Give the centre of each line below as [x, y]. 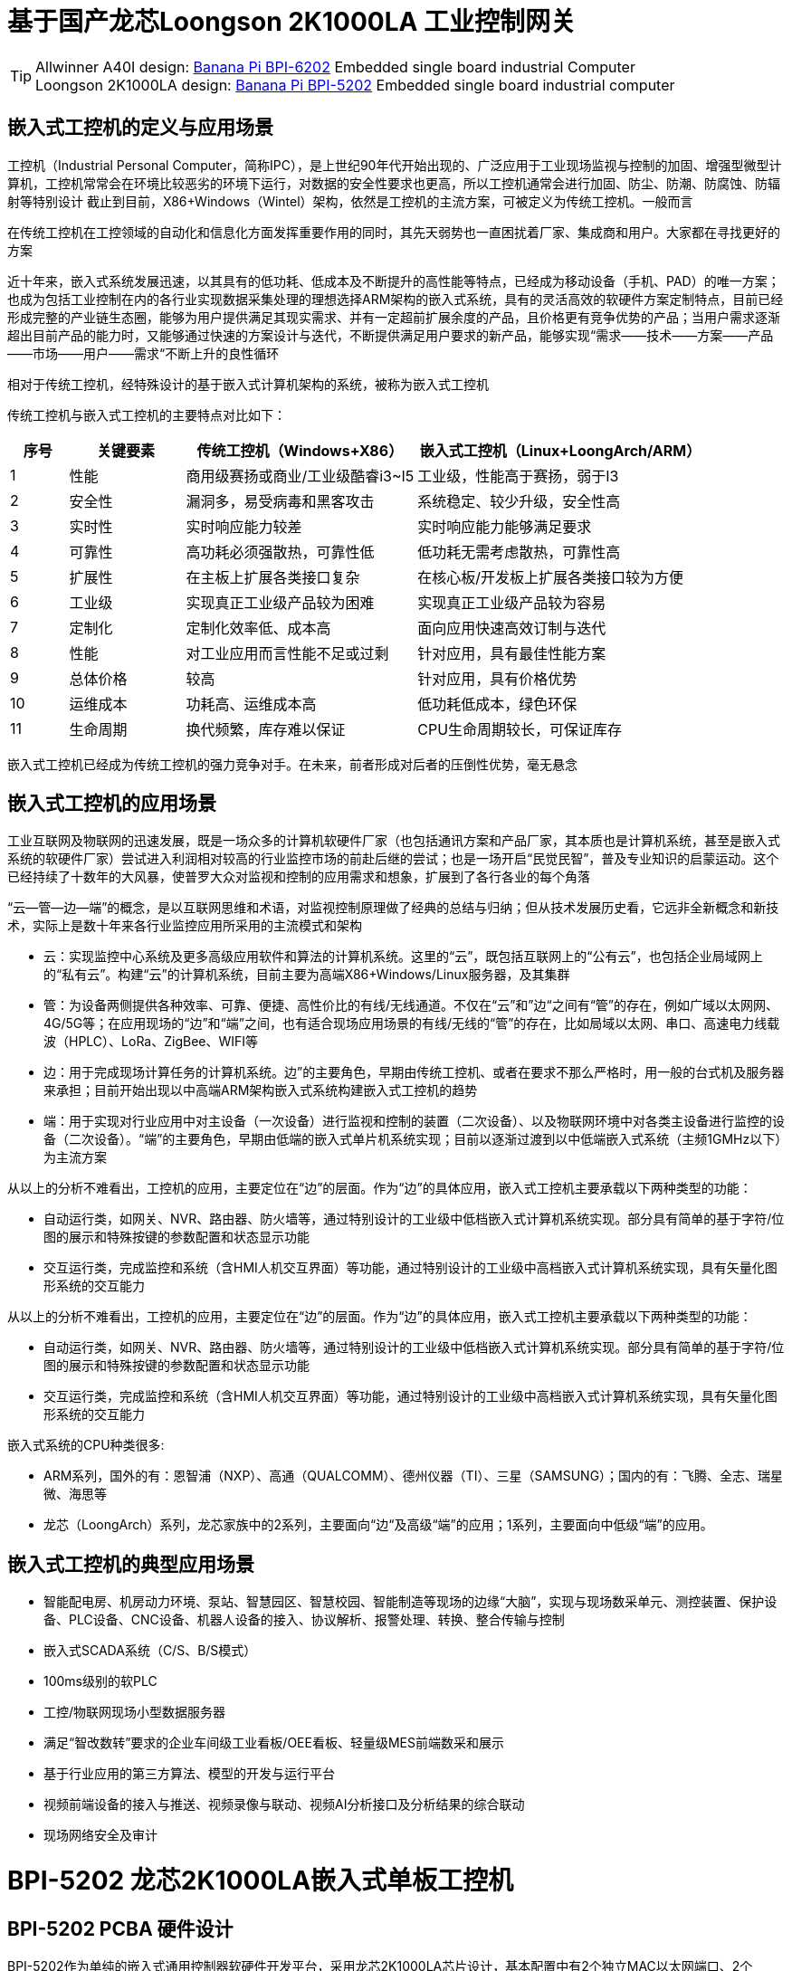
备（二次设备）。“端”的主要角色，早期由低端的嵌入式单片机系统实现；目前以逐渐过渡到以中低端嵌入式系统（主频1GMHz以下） [413, 1139]
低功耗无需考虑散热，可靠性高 [519, 552]
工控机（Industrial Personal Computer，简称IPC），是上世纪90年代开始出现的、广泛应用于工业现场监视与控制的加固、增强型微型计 [395, 165]
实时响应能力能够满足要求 [505, 526]
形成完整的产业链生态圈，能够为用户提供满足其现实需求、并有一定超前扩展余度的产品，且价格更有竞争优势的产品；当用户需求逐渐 [394, 317]
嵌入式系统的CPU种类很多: [86, 1445]
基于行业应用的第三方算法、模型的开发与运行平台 [189, 1774]
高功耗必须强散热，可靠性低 [280, 552]
